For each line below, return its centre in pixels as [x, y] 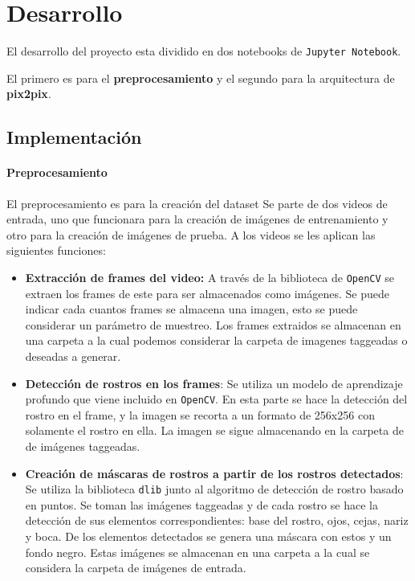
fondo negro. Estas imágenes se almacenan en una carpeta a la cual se [197, 552]
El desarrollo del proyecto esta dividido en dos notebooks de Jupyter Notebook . [204, 51]
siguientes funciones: [56, 250]
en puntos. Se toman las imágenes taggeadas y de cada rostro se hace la [201, 504]
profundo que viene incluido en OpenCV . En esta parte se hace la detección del [216, 399]
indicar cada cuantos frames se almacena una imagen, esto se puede [191, 309]
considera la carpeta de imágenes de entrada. [136, 568]
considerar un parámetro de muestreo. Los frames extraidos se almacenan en [213, 324]
